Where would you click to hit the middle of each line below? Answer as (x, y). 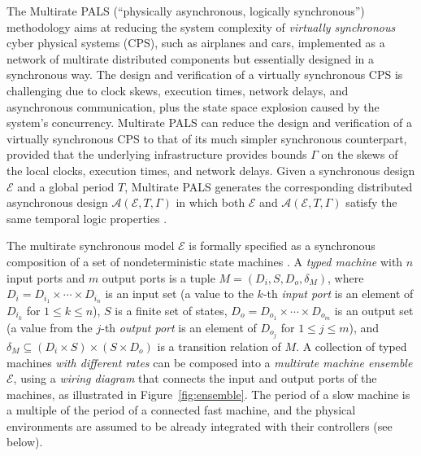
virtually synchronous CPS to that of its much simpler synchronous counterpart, (207, 138)
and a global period (66, 186)
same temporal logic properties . (87, 218)
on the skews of (360, 154)
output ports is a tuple (158, 277)
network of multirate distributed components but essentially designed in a (191, 58)
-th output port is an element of (179, 327)
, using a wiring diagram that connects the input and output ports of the (195, 378)
